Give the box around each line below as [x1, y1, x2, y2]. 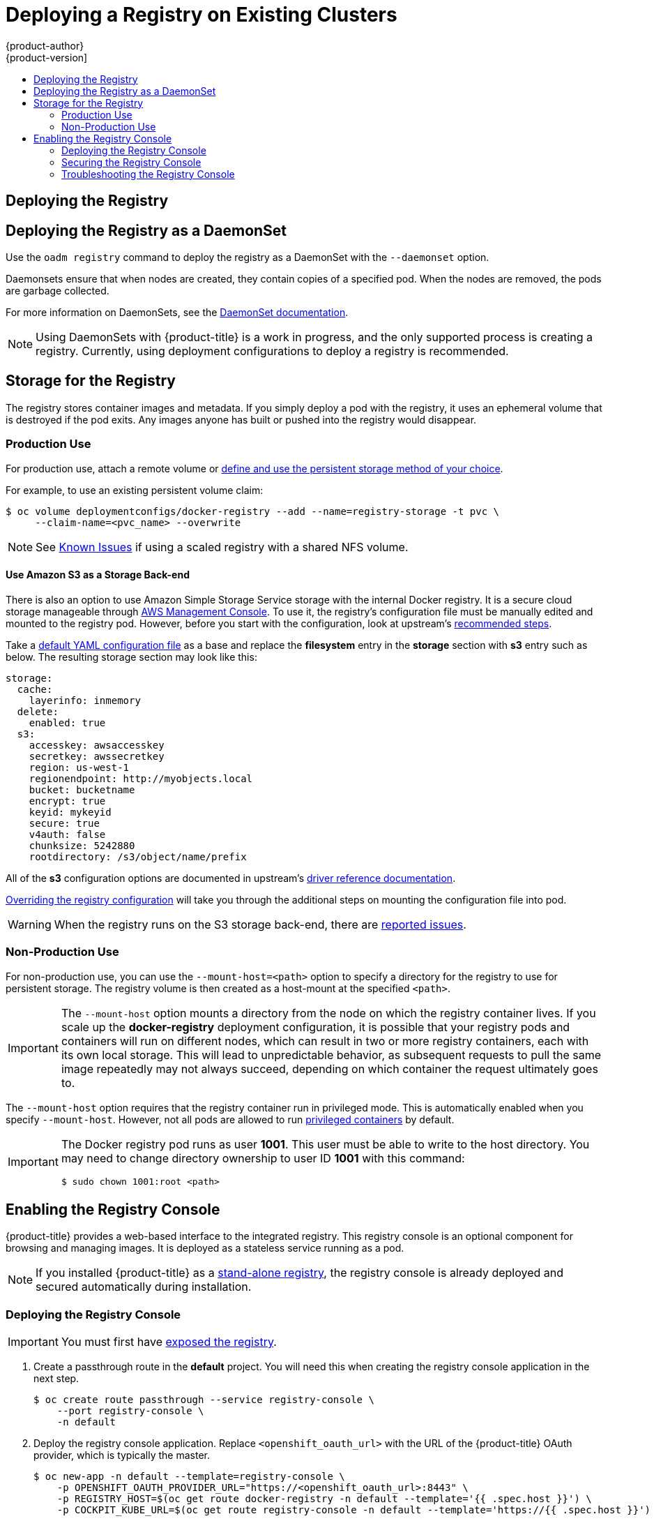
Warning [8, 917, 52, 931]
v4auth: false [29, 828, 106, 840]
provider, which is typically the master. [33, 1449, 210, 1462]
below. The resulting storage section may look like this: [6, 650, 257, 663]
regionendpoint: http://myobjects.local [29, 772, 253, 784]
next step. [33, 1372, 79, 1385]
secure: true [29, 817, 100, 829]
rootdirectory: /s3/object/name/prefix [29, 851, 247, 862]
